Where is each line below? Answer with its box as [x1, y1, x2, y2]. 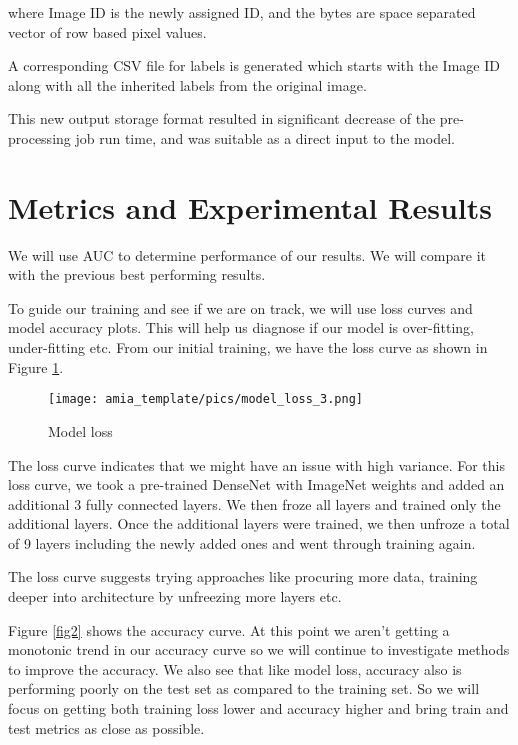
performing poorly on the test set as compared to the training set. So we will [8, 678, 480, 699]
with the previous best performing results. [8, 264, 266, 285]
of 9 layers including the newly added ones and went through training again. [8, 532, 476, 553]
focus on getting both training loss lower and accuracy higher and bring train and [8, 698, 509, 719]
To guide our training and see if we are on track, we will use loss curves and [8, 297, 473, 318]
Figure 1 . [8, 356, 64, 377]
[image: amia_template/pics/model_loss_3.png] [48, 392, 363, 407]
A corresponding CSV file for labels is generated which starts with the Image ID [8, 55, 500, 76]
